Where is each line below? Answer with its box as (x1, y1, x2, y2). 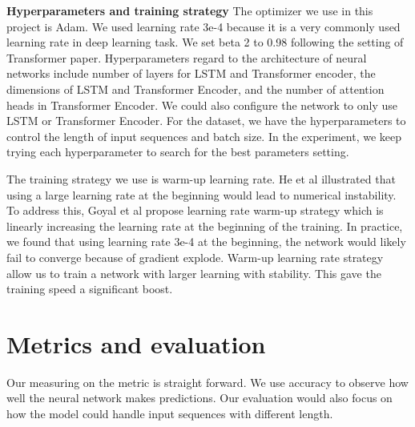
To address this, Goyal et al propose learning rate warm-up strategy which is (6, 202, 384, 219)
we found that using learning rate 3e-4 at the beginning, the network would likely (6, 233, 406, 250)
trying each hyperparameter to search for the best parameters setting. (6, 143, 349, 160)
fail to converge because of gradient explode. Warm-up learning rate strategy (6, 248, 384, 265)
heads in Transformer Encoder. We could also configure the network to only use (6, 96, 398, 113)
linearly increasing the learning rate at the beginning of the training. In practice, (6, 217, 403, 234)
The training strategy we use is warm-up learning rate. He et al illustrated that (6, 170, 396, 187)
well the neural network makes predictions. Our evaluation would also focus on (6, 389, 393, 406)
